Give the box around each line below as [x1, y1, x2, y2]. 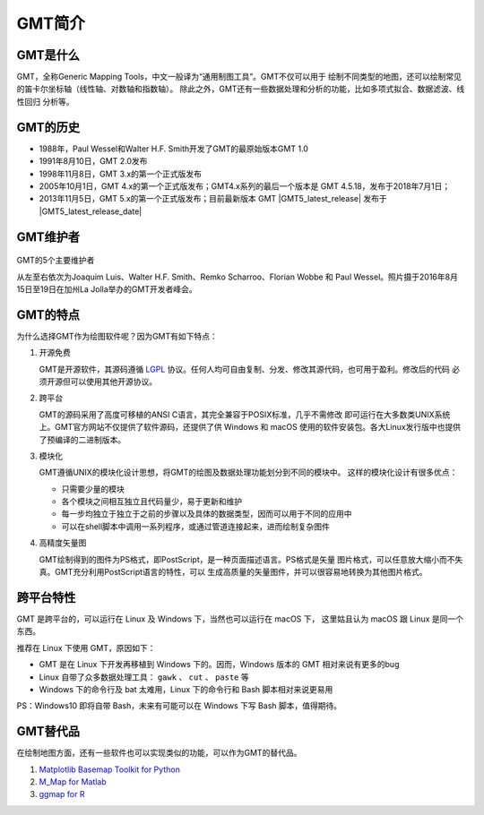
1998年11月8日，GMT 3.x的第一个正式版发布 [39, 168, 202, 179]
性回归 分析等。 [16, 96, 74, 107]
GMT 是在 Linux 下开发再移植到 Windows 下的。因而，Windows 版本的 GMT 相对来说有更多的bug [39, 659, 400, 670]
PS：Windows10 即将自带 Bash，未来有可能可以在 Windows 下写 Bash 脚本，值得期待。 [16, 700, 342, 711]
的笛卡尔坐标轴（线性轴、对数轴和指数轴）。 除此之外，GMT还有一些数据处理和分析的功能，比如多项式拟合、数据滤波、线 [16, 83, 465, 94]
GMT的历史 [16, 119, 81, 134]
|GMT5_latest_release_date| [39, 206, 143, 217]
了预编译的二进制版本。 [39, 434, 125, 445]
